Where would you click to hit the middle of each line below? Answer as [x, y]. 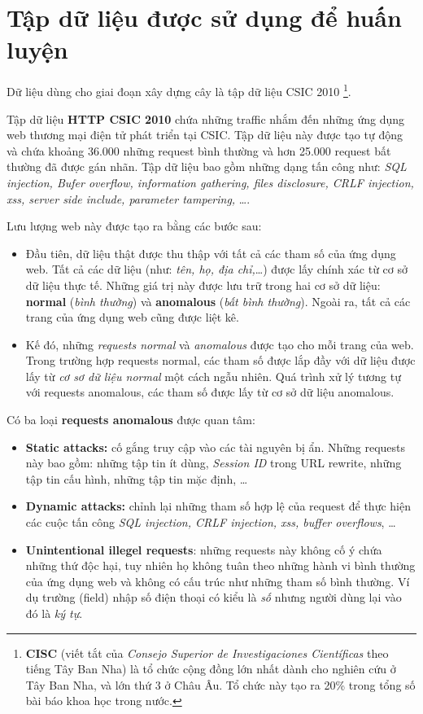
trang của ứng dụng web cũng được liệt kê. [132, 317]
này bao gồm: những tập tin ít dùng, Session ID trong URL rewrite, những [214, 463]
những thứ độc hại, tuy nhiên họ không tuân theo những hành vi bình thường [220, 565]
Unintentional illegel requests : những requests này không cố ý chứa [204, 549]
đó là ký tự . [54, 613]
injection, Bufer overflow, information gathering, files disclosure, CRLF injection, [210, 182]
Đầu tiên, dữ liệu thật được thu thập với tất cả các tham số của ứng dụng [211, 253]
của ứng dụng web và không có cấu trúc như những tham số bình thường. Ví [218, 581]
